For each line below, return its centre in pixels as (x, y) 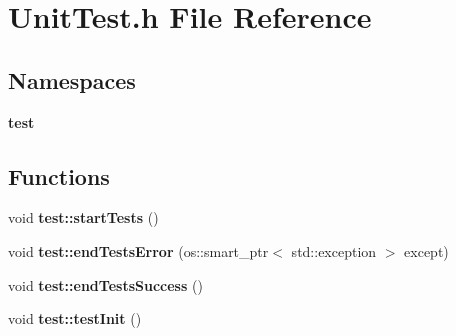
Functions (59, 175)
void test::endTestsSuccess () (105, 284)
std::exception (334, 250)
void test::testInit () (75, 318)
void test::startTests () (83, 217)
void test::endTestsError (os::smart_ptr (138, 250)
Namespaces (72, 79)
